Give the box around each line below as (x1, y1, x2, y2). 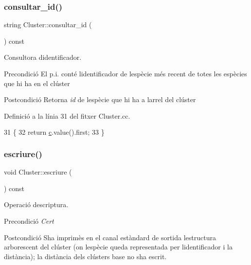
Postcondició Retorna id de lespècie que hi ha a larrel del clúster (4, 94, 196, 105)
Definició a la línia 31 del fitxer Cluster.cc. (4, 110, 130, 121)
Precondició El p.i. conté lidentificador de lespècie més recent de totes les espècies (4, 69, 247, 78)
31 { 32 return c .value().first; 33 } (4, 127, 105, 137)
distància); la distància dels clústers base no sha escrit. (4, 251, 167, 261)
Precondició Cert (4, 215, 54, 226)
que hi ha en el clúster (4, 78, 70, 88)
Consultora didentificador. (4, 52, 82, 62)
